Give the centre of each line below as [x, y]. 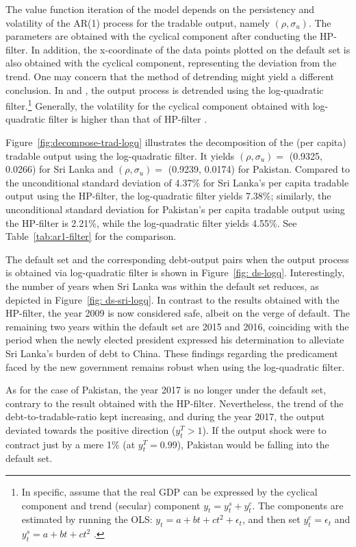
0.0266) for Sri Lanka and [60, 169]
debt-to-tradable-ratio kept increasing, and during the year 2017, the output [165, 416]
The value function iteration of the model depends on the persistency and [160, 9]
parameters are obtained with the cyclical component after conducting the [161, 36]
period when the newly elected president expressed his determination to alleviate [175, 340]
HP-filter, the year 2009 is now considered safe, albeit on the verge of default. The [178, 313]
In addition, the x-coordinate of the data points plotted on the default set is [191, 49]
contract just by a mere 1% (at [71, 444]
